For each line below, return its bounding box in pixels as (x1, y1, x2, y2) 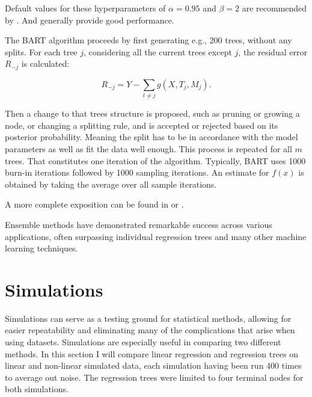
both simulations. (5, 383, 69, 395)
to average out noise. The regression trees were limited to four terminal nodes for (5, 371, 304, 383)
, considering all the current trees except (84, 45, 232, 58)
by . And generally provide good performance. (5, 13, 174, 26)
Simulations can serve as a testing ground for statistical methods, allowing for (5, 312, 292, 324)
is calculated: (21, 57, 70, 70)
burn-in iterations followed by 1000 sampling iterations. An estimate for (5, 166, 269, 179)
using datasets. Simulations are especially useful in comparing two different (5, 336, 281, 348)
